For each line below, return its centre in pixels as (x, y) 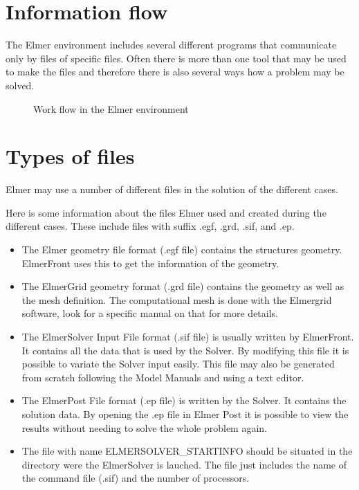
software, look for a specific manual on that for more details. (150, 313)
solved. (20, 85)
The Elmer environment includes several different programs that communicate (171, 45)
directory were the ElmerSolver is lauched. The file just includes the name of (184, 464)
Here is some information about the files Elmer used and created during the (166, 212)
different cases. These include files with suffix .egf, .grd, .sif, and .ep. (150, 226)
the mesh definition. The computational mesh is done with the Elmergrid (177, 299)
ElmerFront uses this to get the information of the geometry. (150, 263)
